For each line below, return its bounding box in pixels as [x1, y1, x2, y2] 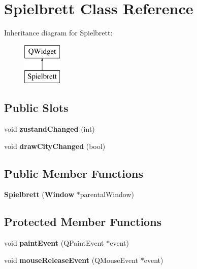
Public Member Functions [4, 165, 143, 181]
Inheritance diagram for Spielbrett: [4, 27, 113, 38]
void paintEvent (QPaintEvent [4, 238, 104, 248]
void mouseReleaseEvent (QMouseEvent [4, 254, 139, 265]
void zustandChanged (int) [4, 124, 95, 134]
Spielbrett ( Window [4, 189, 75, 200]
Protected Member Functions [4, 214, 162, 229]
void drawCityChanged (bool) [4, 140, 106, 151]
